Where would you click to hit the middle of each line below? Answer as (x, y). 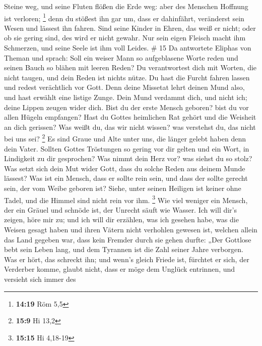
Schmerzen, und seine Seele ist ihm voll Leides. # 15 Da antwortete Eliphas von (128, 48)
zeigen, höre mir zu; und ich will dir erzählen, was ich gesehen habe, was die (121, 219)
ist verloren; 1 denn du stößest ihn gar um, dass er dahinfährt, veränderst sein (124, 17)
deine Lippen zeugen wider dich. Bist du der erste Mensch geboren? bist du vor (126, 107)
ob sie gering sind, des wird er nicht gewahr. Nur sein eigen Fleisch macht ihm (125, 38)
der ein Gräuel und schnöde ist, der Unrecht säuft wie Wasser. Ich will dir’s (121, 209)
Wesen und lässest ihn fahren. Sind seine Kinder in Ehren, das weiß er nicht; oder (130, 28)
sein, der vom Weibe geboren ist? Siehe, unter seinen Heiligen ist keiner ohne (123, 188)
